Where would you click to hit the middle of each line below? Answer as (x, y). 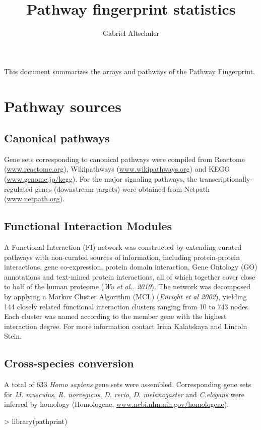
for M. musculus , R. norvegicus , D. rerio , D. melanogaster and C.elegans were (124, 394)
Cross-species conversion (69, 363)
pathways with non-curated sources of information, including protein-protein (122, 257)
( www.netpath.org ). (34, 199)
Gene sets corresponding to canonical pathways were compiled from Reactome (124, 159)
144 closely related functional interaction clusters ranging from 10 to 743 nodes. (127, 306)
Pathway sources (63, 106)
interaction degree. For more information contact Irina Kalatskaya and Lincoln (126, 326)
